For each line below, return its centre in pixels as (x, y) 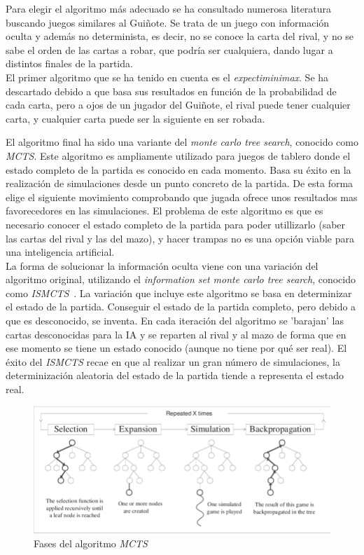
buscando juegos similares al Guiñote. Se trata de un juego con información (168, 22)
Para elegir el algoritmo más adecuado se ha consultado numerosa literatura (169, 8)
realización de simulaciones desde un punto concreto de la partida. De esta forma (180, 183)
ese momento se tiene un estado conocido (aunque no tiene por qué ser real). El (176, 348)
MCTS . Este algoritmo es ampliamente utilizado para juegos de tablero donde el (178, 155)
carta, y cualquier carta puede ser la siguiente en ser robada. (135, 118)
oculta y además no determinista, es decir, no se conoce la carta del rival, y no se (180, 36)
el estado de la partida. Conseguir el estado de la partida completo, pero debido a (181, 307)
